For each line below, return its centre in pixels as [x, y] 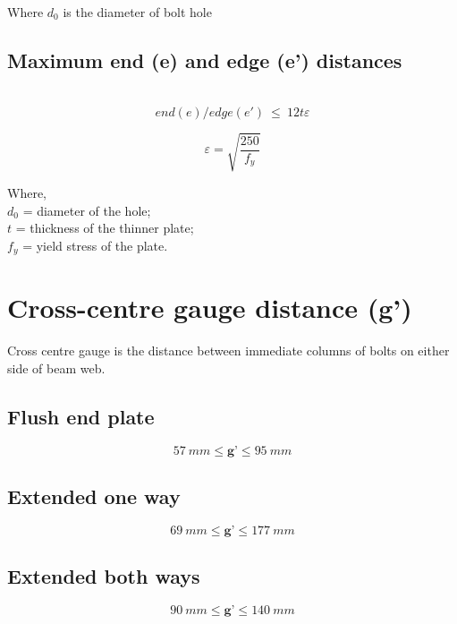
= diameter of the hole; [87, 210]
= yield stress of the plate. [95, 245]
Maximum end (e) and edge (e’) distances [205, 60]
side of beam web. [56, 368]
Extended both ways [104, 576]
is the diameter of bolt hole [137, 12]
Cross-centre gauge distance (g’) [210, 308]
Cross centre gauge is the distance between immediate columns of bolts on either [228, 350]
